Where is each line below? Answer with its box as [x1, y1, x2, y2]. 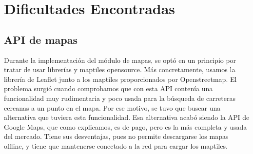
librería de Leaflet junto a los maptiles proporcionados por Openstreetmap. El [4, 74, 237, 84]
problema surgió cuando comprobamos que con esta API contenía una [4, 83, 213, 94]
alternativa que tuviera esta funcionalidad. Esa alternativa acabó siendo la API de [4, 112, 250, 122]
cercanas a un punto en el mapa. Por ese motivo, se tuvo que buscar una [4, 102, 221, 113]
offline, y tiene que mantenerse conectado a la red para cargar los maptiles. [4, 140, 228, 151]
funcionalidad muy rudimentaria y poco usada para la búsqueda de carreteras [4, 93, 235, 103]
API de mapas [4, 32, 78, 47]
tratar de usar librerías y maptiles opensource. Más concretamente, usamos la [4, 64, 235, 75]
